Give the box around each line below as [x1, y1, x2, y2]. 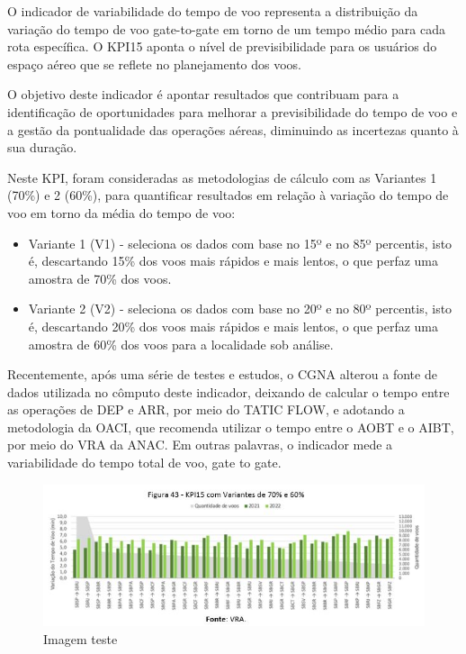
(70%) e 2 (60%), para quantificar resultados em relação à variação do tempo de [7, 186, 449, 204]
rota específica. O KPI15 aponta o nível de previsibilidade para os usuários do [7, 37, 437, 56]
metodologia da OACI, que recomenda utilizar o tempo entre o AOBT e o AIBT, [7, 417, 454, 436]
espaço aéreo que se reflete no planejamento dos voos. [7, 54, 301, 73]
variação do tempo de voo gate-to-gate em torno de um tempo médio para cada [7, 19, 445, 38]
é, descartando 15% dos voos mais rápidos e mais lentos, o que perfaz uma [28, 251, 439, 270]
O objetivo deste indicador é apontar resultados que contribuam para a [7, 85, 399, 104]
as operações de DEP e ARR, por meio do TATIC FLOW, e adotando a [7, 400, 405, 419]
